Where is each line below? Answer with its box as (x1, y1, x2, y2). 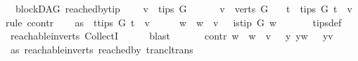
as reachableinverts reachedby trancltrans (10, 42, 193, 56)
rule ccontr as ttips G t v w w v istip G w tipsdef (6, 15, 342, 29)
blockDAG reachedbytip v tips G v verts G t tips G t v (15, 1, 352, 15)
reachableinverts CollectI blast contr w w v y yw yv (10, 28, 333, 43)
